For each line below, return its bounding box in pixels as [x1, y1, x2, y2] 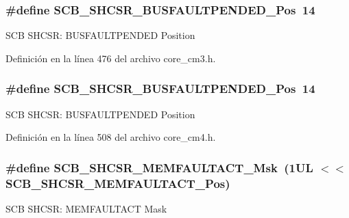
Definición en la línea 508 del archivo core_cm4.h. [5, 130, 216, 144]
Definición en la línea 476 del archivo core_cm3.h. [5, 51, 216, 65]
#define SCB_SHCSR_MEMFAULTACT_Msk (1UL [5, 159, 313, 176]
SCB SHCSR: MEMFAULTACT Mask [5, 201, 167, 215]
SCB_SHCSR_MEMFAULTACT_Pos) [5, 174, 230, 191]
